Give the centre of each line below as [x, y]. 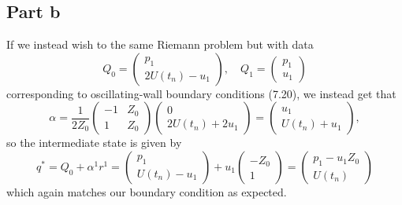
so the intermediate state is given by [94, 143]
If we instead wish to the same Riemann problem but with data [160, 44]
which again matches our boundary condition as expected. [147, 191]
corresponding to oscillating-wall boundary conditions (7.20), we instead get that [201, 93]
